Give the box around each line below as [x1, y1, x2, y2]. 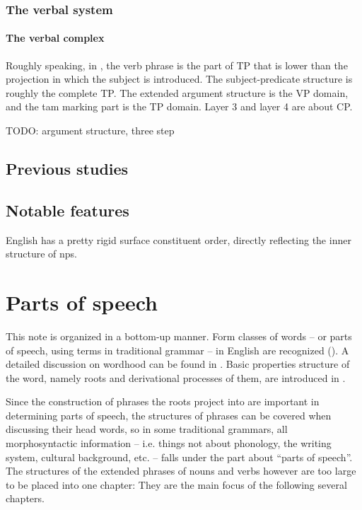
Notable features [6, 199, 129, 221]
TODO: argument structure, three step [6, 123, 175, 138]
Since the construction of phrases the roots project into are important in [6, 394, 320, 409]
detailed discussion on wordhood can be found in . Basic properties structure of [6, 357, 350, 371]
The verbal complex [6, 30, 105, 45]
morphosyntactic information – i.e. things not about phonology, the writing [6, 436, 332, 451]
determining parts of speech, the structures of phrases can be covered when [6, 407, 332, 422]
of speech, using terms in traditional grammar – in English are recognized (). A [6, 342, 349, 357]
